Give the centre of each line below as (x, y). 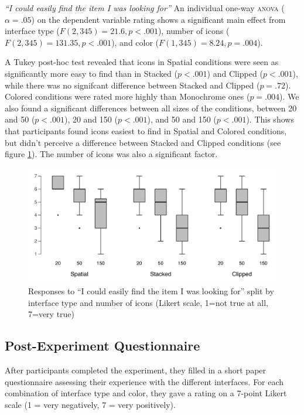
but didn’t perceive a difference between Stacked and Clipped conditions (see (143, 142)
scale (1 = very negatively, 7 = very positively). (90, 404)
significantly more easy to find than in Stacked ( (91, 73)
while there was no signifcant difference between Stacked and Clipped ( (132, 85)
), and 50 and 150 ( (182, 119)
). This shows (270, 119)
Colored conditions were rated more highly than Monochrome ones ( (127, 96)
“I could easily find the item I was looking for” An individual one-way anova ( (145, 8)
